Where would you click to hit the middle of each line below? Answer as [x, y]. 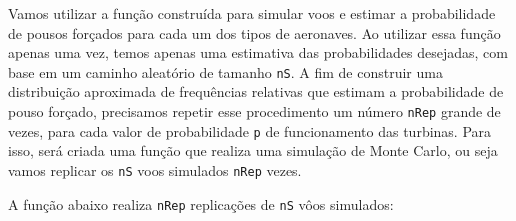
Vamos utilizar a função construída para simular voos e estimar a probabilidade [252, 13]
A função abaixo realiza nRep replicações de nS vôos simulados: [201, 203]
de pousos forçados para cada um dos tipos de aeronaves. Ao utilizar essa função [254, 32]
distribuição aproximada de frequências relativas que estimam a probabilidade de [256, 91]
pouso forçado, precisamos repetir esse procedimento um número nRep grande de [254, 111]
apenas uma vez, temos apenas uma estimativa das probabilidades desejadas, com [258, 52]
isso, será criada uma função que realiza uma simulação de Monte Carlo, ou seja [253, 150]
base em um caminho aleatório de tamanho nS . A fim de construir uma [225, 71]
